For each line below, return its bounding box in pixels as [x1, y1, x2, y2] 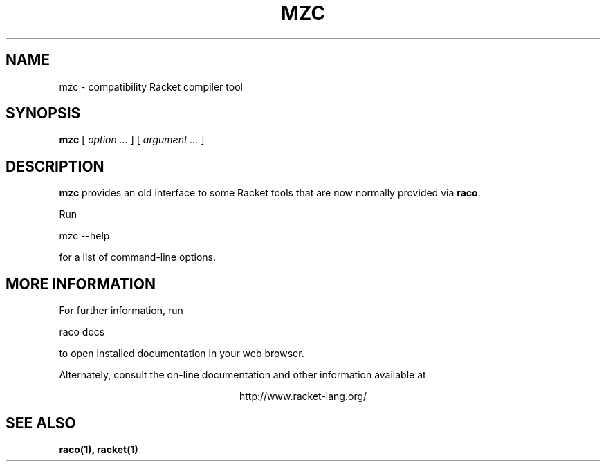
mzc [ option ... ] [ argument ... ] [59, 134, 205, 146]
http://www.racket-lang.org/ [239, 390, 367, 403]
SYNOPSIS [6, 104, 81, 122]
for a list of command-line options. [59, 251, 217, 264]
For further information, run [59, 304, 183, 317]
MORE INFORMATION [6, 275, 156, 293]
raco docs [59, 326, 105, 338]
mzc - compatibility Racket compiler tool [59, 80, 243, 93]
